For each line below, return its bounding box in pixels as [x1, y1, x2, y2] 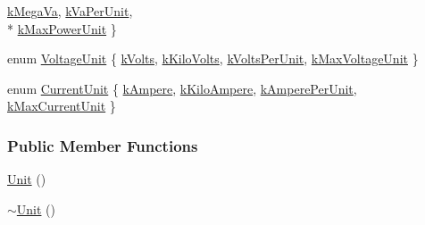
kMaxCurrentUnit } [7, 96, 116, 115]
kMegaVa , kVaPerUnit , [7, 2, 133, 20]
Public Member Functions [7, 134, 198, 156]
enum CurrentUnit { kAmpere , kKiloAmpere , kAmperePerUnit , [7, 79, 357, 97]
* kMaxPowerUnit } [7, 19, 117, 37]
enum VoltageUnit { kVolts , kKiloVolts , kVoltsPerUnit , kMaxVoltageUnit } [7, 49, 419, 68]
